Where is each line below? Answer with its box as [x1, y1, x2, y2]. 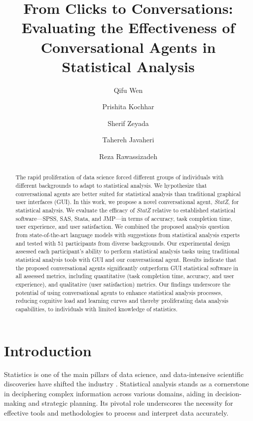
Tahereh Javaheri [102, 134, 154, 145]
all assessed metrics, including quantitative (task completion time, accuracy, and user [15, 272, 234, 280]
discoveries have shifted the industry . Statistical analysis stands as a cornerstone [4, 379, 249, 389]
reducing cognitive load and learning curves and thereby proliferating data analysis [15, 296, 228, 305]
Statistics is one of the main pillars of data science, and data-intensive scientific [4, 369, 244, 379]
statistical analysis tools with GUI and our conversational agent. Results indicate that [15, 255, 237, 264]
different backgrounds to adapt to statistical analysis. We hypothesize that [15, 181, 207, 190]
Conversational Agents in [40, 37, 216, 57]
